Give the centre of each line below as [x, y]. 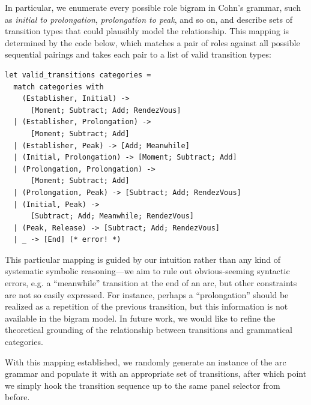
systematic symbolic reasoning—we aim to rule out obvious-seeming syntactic [147, 271]
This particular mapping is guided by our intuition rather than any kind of [143, 259]
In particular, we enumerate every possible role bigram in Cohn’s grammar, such [153, 7]
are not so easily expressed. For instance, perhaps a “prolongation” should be [147, 294]
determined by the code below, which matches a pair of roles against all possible [152, 42]
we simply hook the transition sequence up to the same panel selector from [143, 385]
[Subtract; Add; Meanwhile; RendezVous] [112, 216]
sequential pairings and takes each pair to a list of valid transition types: [138, 54]
